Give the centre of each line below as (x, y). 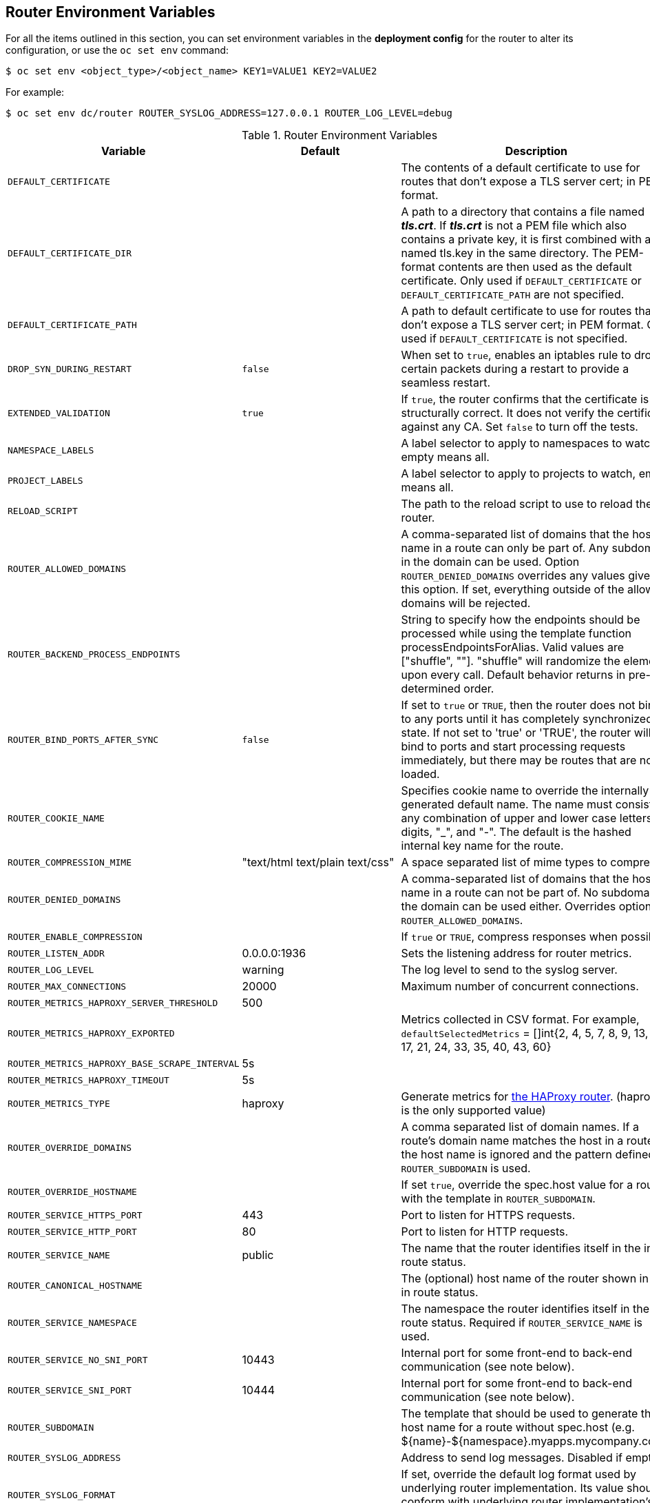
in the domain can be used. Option (490, 562)
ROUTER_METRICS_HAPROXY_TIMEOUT (88, 1080)
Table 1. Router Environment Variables (340, 135)
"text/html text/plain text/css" (318, 862)
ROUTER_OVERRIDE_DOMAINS (70, 1147)
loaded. (420, 774)
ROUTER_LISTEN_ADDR (56, 953)
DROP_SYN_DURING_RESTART (70, 369)
